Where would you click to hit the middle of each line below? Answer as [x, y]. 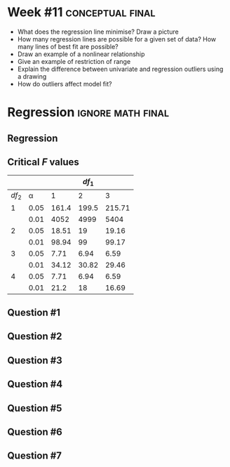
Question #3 [35, 360]
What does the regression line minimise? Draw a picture [98, 32]
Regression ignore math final [88, 112]
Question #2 [35, 337]
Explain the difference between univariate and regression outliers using [120, 69]
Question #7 [34, 456]
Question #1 [34, 313]
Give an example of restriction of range [74, 61]
